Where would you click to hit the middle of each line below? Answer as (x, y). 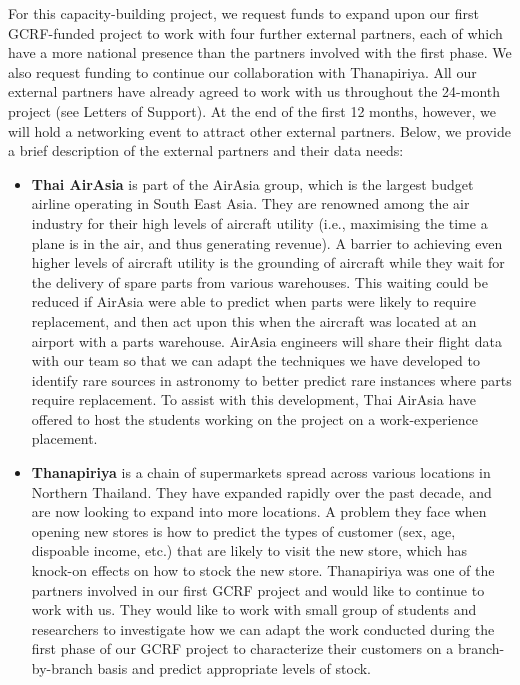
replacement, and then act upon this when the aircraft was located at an (254, 320)
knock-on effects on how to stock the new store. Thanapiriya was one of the (263, 570)
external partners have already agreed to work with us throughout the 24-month (254, 91)
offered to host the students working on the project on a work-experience (254, 418)
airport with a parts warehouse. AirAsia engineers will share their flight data (266, 340)
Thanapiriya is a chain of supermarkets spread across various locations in (261, 472)
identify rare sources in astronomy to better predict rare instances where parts (271, 379)
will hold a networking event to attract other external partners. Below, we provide (259, 130)
